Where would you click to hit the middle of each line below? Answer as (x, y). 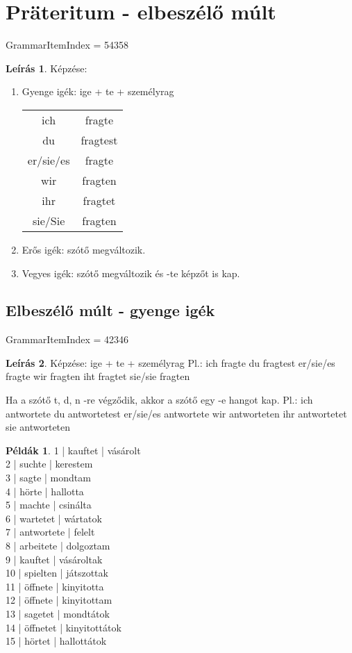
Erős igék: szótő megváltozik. (84, 249)
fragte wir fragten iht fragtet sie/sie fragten (98, 376)
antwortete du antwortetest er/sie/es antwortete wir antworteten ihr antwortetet (176, 413)
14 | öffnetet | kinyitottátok (64, 627)
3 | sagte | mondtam (48, 478)
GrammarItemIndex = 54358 (67, 45)
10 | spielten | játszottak (57, 573)
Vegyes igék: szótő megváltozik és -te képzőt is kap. (131, 273)
